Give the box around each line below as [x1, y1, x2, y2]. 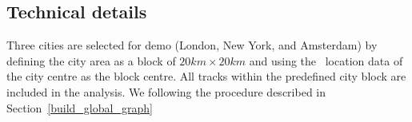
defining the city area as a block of [6, 52, 176, 69]
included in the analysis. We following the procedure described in [6, 83, 326, 100]
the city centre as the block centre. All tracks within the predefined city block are [6, 68, 406, 85]
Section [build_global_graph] [6, 99, 153, 116]
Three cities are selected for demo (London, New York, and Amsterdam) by [6, 37, 378, 53]
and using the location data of [249, 52, 403, 69]
